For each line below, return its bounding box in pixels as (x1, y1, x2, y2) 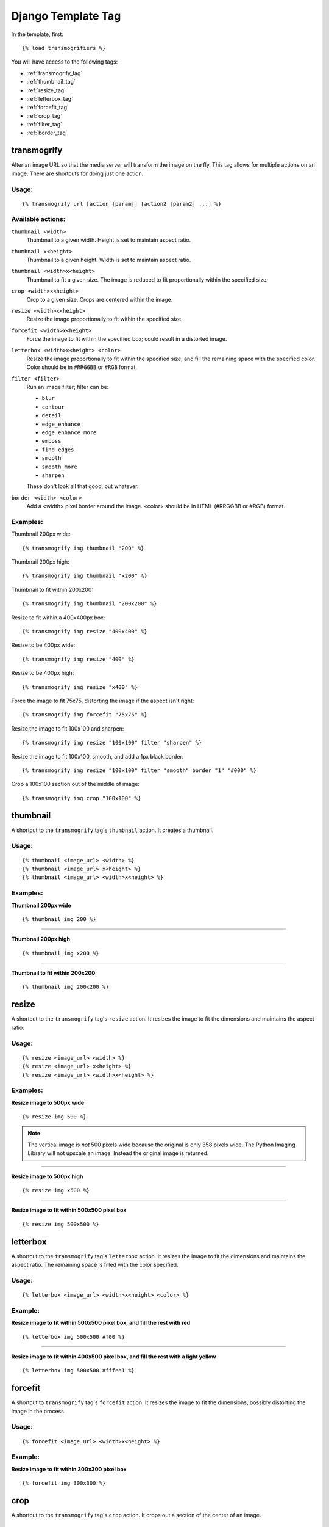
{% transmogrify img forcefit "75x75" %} (22, 712, 147, 718)
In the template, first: (11, 31, 64, 38)
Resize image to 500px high (11, 1173, 83, 1180)
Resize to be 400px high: (11, 669, 74, 677)
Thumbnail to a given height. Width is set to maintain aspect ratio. (26, 257, 191, 264)
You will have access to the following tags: (11, 58, 118, 65)
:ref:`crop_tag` (26, 112, 62, 119)
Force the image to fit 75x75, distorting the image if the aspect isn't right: (11, 697, 194, 704)
